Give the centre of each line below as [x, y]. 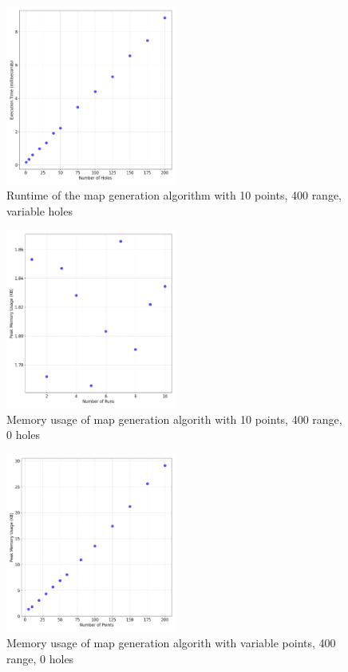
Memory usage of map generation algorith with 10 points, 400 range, [174, 419]
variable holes [40, 210]
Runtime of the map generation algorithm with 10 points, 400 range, [174, 195]
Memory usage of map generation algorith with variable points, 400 [171, 643]
